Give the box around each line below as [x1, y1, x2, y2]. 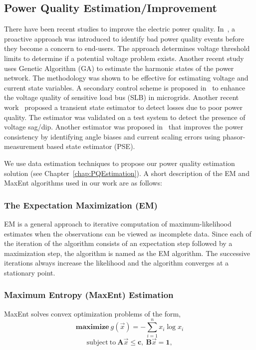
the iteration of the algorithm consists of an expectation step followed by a [4, 238, 233, 248]
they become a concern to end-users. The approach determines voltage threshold [4, 43, 250, 53]
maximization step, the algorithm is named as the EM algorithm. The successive [4, 247, 251, 258]
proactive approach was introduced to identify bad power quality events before [4, 33, 245, 43]
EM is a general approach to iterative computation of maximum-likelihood [4, 218, 232, 228]
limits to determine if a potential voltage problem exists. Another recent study [4, 52, 244, 63]
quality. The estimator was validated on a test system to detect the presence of [4, 111, 246, 122]
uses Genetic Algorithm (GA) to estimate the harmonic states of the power [4, 62, 234, 73]
